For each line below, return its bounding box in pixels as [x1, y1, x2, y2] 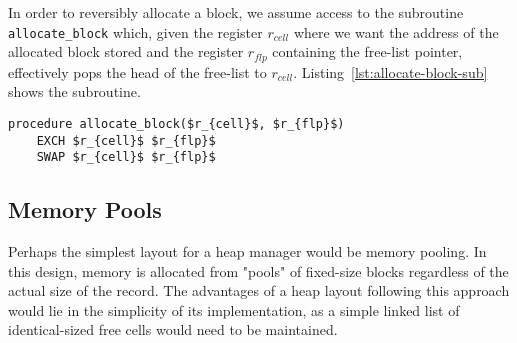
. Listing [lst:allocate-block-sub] [293, 61, 488, 82]
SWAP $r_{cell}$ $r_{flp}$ [36, 150, 216, 165]
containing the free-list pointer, [272, 41, 463, 62]
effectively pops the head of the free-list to [8, 61, 267, 82]
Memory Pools [8, 194, 162, 225]
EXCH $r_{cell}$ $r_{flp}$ [36, 133, 216, 148]
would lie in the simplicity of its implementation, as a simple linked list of [8, 299, 460, 320]
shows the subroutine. [8, 81, 141, 102]
